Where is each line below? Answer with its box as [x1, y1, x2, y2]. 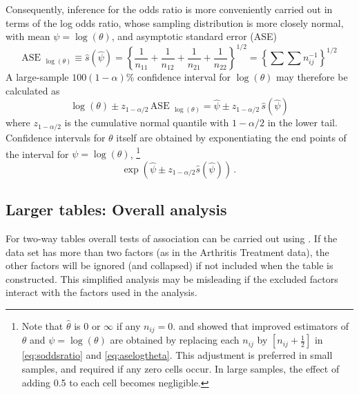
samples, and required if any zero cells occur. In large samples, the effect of [21, 361, 340, 375]
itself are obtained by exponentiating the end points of [116, 130, 347, 144]
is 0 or [74, 318, 101, 333]
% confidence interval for [126, 70, 231, 84]
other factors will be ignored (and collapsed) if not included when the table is [6, 258, 333, 273]
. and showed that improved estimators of [173, 318, 349, 333]
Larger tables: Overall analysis [6, 199, 227, 220]
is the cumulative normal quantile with [64, 115, 229, 130]
